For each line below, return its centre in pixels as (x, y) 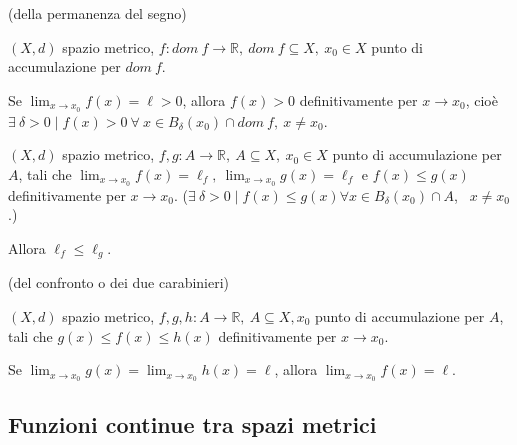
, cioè (481, 99)
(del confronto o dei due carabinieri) (119, 282)
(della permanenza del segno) (97, 13)
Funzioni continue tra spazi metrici (192, 424)
